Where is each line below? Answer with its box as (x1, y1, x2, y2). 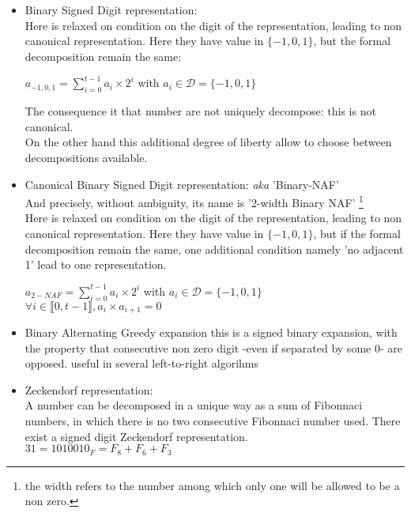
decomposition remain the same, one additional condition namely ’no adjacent (25, 240, 404, 257)
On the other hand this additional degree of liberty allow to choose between (25, 134, 392, 150)
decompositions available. (25, 149, 148, 165)
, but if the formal (313, 224, 401, 241)
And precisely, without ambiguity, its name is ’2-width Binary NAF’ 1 (25, 192, 364, 210)
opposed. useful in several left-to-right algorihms (25, 355, 259, 372)
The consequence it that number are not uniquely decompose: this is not (25, 103, 376, 119)
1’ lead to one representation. (25, 256, 167, 273)
